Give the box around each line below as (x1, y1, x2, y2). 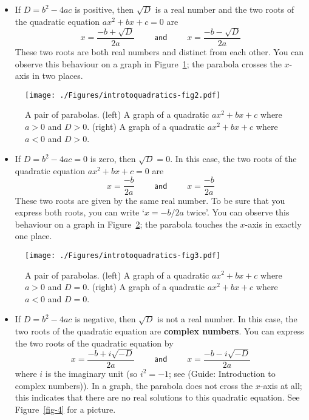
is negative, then (75, 313, 136, 325)
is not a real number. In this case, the (157, 313, 297, 325)
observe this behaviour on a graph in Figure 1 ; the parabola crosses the (15, 57, 282, 70)
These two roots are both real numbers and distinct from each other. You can (15, 46, 304, 58)
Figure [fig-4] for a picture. (15, 402, 116, 415)
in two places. (32, 69, 83, 82)
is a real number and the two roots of (155, 3, 294, 15)
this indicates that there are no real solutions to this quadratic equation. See (15, 391, 300, 404)
